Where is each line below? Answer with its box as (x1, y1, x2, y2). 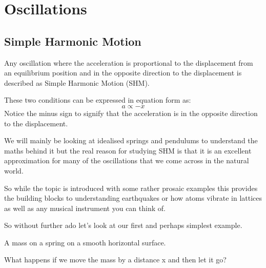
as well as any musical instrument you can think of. (4, 202, 166, 213)
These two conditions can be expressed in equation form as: (4, 94, 191, 105)
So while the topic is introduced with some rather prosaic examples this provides (4, 182, 258, 193)
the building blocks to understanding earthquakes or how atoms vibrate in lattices (4, 193, 262, 203)
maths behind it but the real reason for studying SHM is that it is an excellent (4, 145, 252, 156)
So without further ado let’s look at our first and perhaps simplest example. (4, 220, 242, 231)
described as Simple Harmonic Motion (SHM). (4, 77, 150, 88)
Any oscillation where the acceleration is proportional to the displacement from (4, 57, 253, 68)
